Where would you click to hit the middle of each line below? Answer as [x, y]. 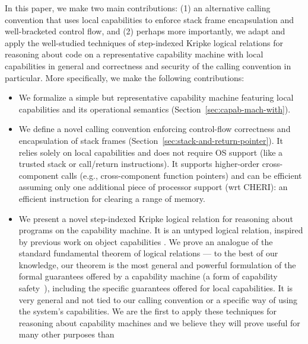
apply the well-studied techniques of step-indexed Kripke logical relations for [144, 42]
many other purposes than [66, 334]
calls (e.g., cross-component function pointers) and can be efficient [182, 175]
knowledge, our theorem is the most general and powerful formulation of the [157, 264]
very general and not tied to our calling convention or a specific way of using [158, 299]
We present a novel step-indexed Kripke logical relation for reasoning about [156, 218]
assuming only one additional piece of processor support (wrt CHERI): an [153, 187]
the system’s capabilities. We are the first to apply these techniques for [148, 311]
